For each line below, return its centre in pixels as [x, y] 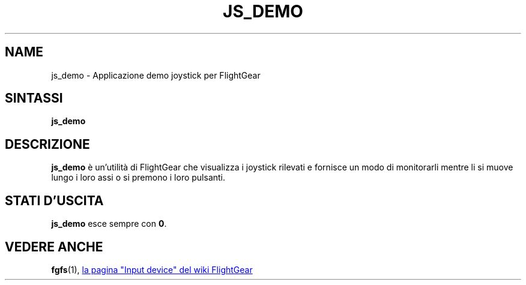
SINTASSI [34, 98]
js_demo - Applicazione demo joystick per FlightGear [156, 75]
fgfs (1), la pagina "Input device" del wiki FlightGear [152, 269]
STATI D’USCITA [54, 200]
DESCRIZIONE [47, 144]
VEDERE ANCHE [54, 247]
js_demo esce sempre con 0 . [109, 224]
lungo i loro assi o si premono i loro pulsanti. [138, 178]
